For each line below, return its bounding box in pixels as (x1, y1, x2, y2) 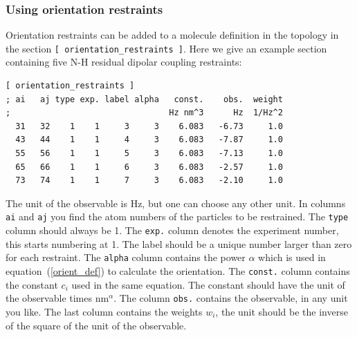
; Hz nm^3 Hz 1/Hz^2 (6, 108, 283, 118)
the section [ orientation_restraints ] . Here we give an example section (6, 41, 327, 55)
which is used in (258, 250, 326, 264)
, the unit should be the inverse (215, 304, 348, 318)
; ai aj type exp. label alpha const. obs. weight (6, 94, 283, 104)
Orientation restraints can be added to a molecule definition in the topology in (6, 28, 339, 42)
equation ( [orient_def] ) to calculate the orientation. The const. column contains (6, 264, 350, 278)
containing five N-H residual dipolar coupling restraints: (6, 55, 242, 69)
